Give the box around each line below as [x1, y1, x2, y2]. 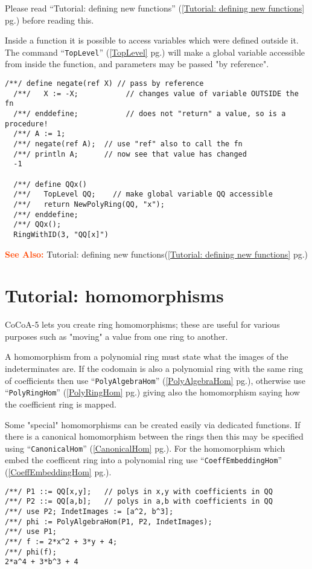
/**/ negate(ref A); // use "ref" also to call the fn [13, 139, 243, 148]
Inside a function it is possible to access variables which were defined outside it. [5, 34, 299, 47]
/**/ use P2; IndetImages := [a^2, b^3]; [5, 507, 174, 516]
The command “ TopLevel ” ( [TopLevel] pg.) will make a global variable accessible [5, 45, 305, 58]
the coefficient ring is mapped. [5, 397, 116, 410]
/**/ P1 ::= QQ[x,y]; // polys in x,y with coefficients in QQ [5, 487, 273, 496]
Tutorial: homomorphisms [5, 283, 224, 308]
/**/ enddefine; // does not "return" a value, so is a [13, 109, 286, 118]
